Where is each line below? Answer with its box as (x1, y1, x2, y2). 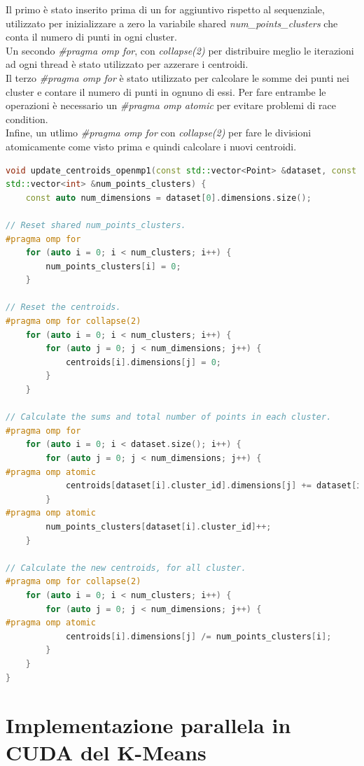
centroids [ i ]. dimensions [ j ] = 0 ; (65, 357, 221, 367)
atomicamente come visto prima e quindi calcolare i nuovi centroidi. (6, 139, 297, 153)
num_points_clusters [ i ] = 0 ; (45, 261, 181, 271)
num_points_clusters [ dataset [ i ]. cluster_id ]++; (45, 521, 272, 532)
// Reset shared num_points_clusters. (6, 220, 186, 230)
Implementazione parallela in (6, 711, 291, 739)
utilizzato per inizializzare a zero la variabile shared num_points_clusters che (6, 15, 338, 30)
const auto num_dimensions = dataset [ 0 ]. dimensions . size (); (25, 192, 311, 203)
